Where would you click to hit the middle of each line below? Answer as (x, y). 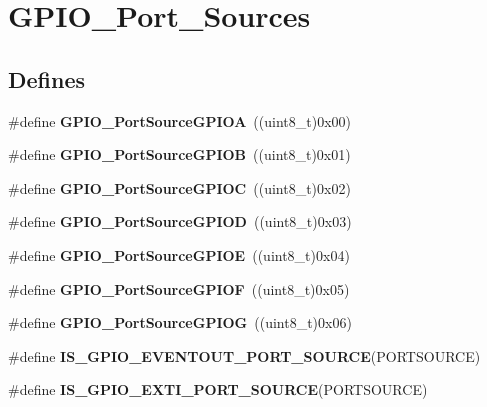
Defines (47, 78)
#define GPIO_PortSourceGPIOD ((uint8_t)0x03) (180, 221)
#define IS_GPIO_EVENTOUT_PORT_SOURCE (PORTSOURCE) (244, 355)
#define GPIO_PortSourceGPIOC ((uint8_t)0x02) (179, 187)
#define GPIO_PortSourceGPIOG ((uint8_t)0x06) (180, 322)
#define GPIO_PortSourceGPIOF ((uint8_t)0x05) (179, 288)
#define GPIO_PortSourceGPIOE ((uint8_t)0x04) (179, 254)
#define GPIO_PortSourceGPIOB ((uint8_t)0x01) (179, 154)
